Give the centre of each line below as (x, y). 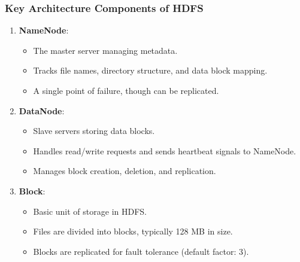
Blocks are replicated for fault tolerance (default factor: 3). (141, 251)
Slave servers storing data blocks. (94, 131)
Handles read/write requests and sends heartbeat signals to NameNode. (165, 150)
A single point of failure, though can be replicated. (126, 90)
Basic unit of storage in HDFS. (90, 211)
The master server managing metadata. (105, 50)
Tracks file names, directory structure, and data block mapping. (150, 70)
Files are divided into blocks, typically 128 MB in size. (133, 231)
